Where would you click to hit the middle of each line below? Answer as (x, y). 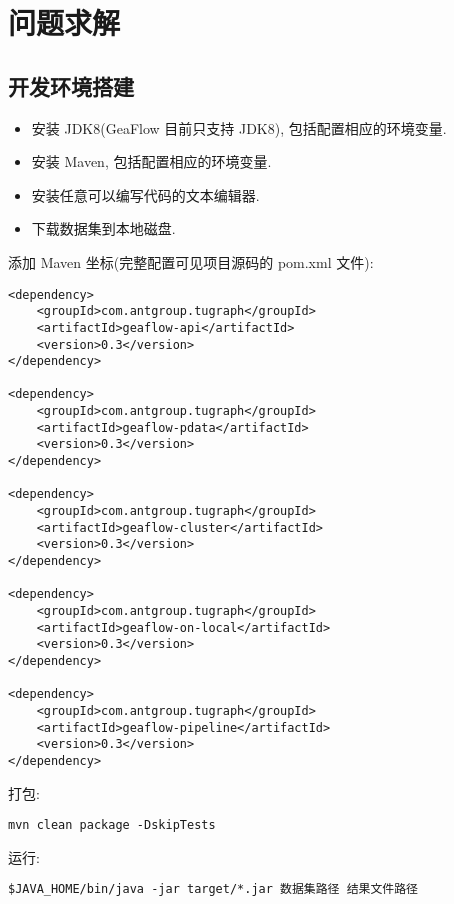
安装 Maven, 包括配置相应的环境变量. (151, 161)
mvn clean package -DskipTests (112, 825)
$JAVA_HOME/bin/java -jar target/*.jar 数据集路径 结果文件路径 (213, 889)
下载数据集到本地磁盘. (103, 228)
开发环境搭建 (71, 85)
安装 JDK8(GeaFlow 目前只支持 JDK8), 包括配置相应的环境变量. (239, 127)
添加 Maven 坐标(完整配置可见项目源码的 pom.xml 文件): (191, 261)
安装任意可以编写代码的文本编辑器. (145, 194)
